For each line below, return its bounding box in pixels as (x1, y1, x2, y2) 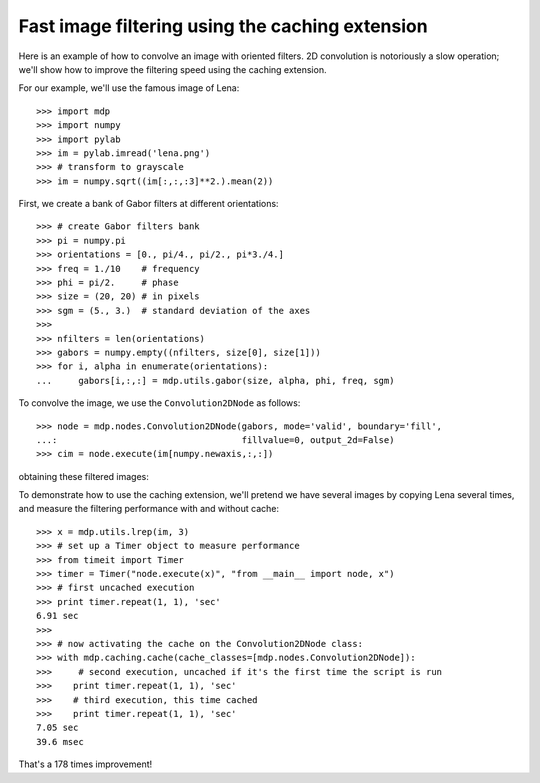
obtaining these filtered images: (18, 470, 150, 482)
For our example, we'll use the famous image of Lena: (18, 82, 240, 94)
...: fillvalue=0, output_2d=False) (36, 434, 395, 445)
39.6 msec (36, 736, 84, 747)
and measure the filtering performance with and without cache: (18, 503, 280, 515)
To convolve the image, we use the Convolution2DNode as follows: (18, 397, 301, 409)
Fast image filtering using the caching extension (18, 15, 429, 37)
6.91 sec (36, 610, 79, 622)
